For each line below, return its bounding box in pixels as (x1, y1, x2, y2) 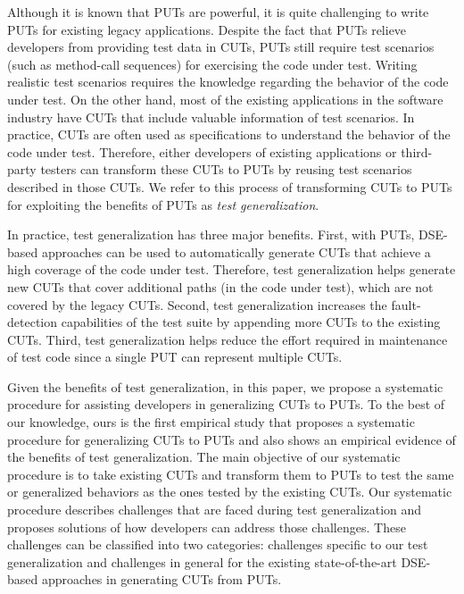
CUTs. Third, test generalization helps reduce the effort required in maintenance (7, 330, 448, 348)
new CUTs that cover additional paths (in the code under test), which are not (7, 277, 434, 296)
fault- (391, 295, 421, 314)
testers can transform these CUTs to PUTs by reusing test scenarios (40, 160, 412, 179)
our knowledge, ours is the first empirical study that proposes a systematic (7, 413, 415, 431)
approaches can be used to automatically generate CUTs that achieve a (41, 242, 431, 261)
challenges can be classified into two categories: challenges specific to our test (7, 535, 428, 554)
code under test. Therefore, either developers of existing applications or (7, 142, 397, 161)
